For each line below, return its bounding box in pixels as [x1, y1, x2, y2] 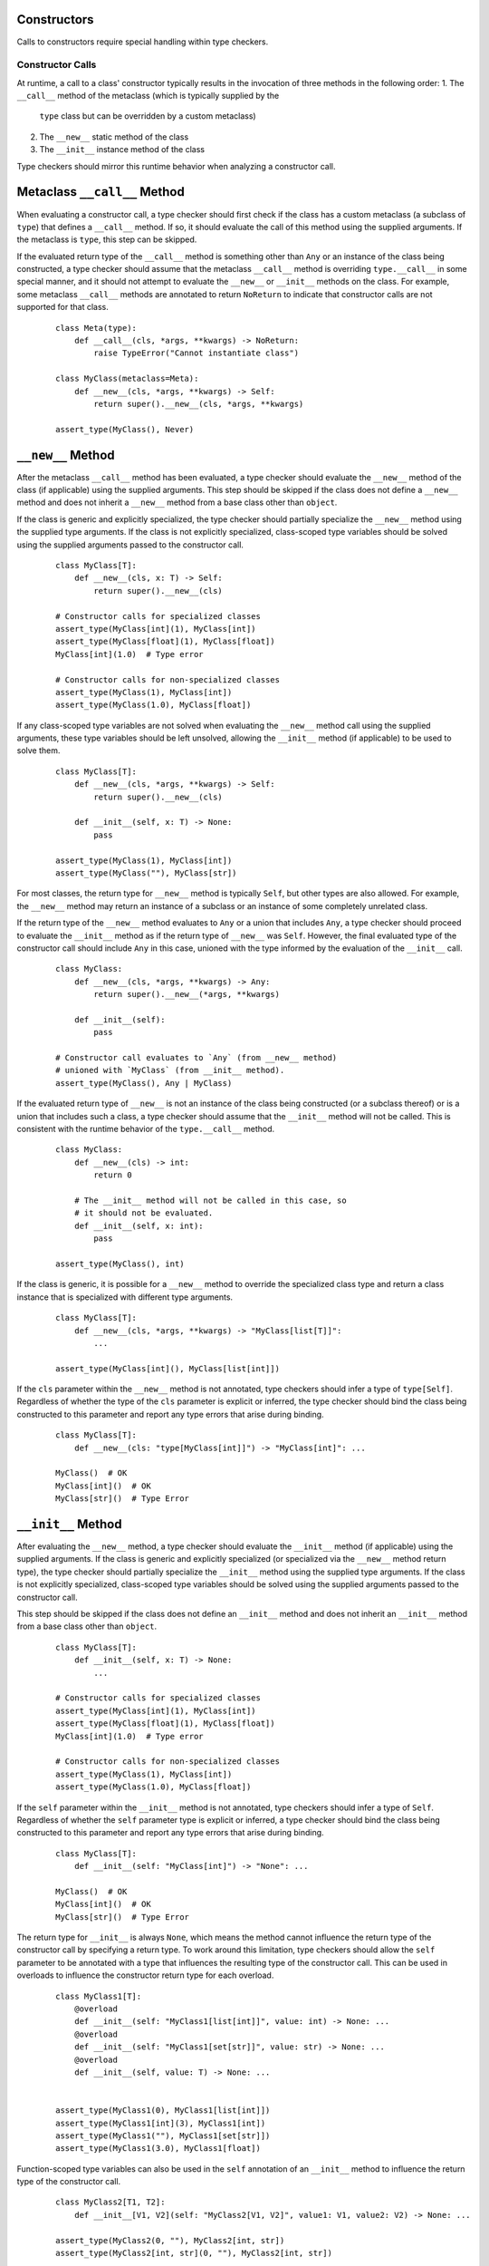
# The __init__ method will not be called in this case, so [73, 1195, 348, 1206]
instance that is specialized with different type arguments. [16, 1292, 234, 1302]
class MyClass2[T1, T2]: [55, 2197, 166, 2207]
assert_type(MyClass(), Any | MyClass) [55, 1078, 233, 1088]
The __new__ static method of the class [39, 131, 189, 142]
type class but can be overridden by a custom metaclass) [39, 111, 257, 121]
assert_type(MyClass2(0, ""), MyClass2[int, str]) [55, 2235, 285, 2245]
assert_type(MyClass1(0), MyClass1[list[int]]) [55, 2106, 271, 2116]
